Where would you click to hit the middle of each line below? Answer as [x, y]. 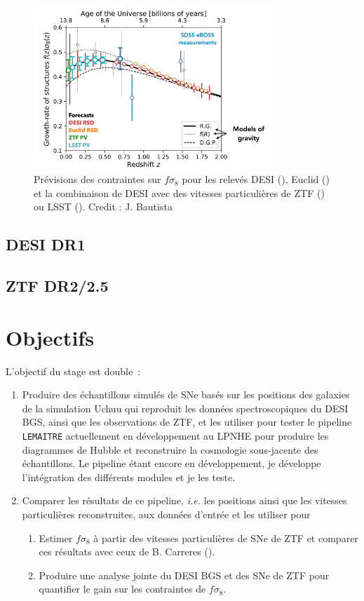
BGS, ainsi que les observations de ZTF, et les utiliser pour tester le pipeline [187, 422]
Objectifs [50, 337]
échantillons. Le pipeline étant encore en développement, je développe [171, 463]
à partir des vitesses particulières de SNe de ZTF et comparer [226, 538]
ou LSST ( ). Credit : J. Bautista [103, 207]
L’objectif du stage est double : [73, 371]
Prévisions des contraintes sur [97, 179]
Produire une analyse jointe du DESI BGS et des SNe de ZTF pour [184, 575]
